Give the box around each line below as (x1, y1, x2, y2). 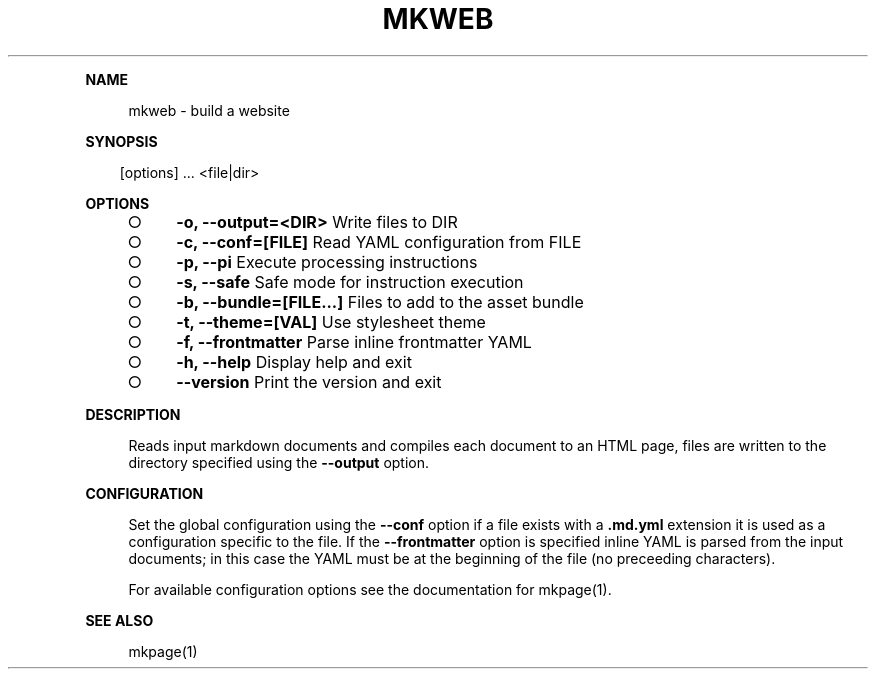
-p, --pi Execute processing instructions (176, 251, 478, 272)
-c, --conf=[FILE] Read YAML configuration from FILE (176, 231, 582, 252)
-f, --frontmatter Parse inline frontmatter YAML (176, 331, 532, 352)
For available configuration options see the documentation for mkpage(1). (128, 580, 612, 598)
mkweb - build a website (128, 101, 290, 119)
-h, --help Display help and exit (176, 351, 412, 372)
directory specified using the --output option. (128, 453, 430, 471)
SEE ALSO (85, 611, 154, 629)
